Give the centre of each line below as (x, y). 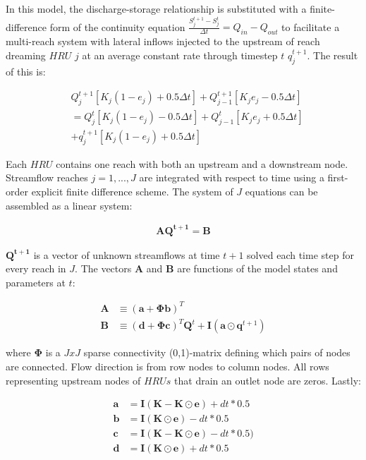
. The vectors (103, 268)
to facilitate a (311, 26)
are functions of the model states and (257, 268)
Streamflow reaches (47, 177)
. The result (333, 55)
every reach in (36, 268)
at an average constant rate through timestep (180, 55)
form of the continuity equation (117, 26)
